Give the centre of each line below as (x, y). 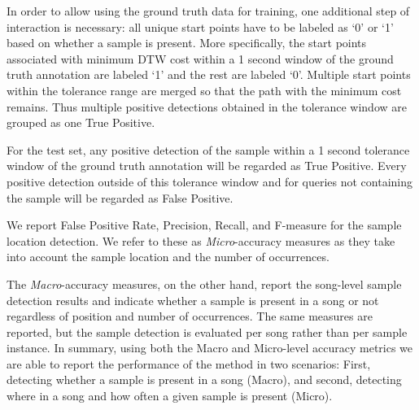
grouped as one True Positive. (81, 122)
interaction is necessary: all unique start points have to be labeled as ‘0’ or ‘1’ (200, 26)
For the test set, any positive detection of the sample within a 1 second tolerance (208, 149)
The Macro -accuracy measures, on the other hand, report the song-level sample (204, 284)
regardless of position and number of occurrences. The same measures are (190, 316)
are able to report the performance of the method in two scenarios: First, (189, 363)
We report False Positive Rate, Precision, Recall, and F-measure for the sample (204, 225)
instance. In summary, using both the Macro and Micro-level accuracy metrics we (210, 348)
